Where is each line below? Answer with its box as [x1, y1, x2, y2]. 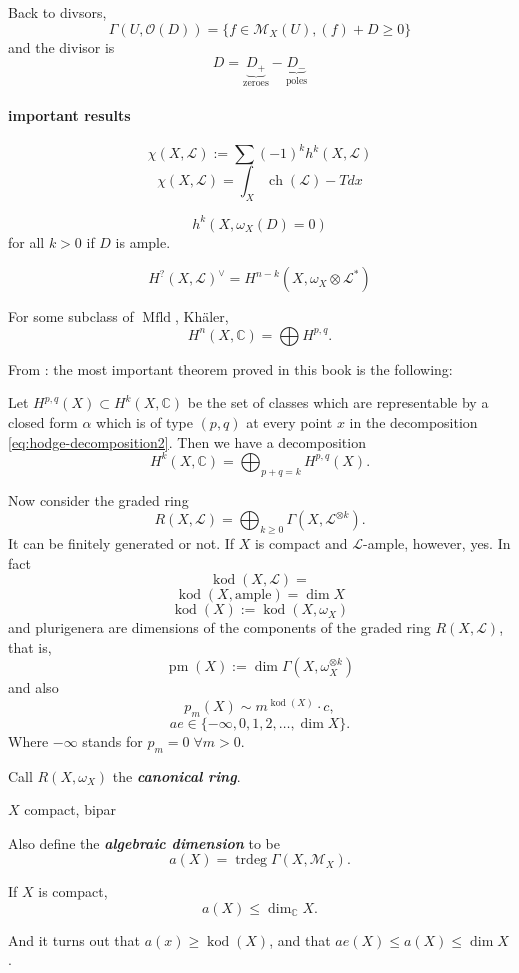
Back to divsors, [8, 2, 107, 22]
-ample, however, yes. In [363, 532, 511, 553]
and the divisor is [8, 36, 115, 57]
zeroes [243, 77, 269, 88]
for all [8, 231, 45, 252]
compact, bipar [24, 799, 117, 820]
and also [8, 677, 59, 698]
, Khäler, [174, 306, 229, 327]
